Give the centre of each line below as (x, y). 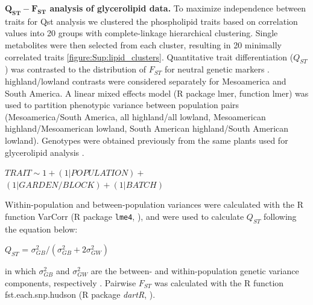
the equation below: (41, 229)
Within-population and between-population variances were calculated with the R (154, 204)
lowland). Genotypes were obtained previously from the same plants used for (147, 140)
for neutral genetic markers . (217, 69)
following (280, 216)
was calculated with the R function (219, 282)
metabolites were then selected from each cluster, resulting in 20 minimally (143, 44)
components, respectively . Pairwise (71, 282)
